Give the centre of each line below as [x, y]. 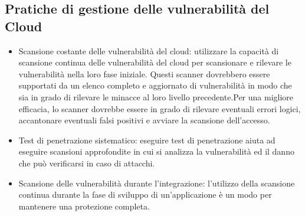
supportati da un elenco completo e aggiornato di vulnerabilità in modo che [155, 85]
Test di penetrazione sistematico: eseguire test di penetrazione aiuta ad [147, 140]
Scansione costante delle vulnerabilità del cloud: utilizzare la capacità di [149, 50]
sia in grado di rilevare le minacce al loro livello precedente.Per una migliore [156, 96]
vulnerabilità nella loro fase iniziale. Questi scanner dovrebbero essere [144, 73]
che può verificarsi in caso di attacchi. [87, 163]
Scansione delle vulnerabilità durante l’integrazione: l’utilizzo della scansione [157, 183]
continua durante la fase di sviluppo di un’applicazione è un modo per [145, 194]
